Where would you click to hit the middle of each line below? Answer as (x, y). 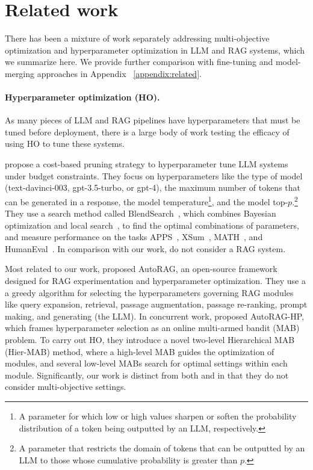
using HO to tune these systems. (65, 144)
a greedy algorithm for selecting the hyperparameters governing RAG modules (149, 292)
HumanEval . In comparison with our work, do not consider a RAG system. (145, 248)
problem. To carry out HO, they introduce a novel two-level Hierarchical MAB (150, 340)
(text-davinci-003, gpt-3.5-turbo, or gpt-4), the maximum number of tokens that (153, 187)
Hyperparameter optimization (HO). (82, 97)
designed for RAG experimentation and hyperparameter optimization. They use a (155, 281)
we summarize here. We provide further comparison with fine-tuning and (139, 62)
